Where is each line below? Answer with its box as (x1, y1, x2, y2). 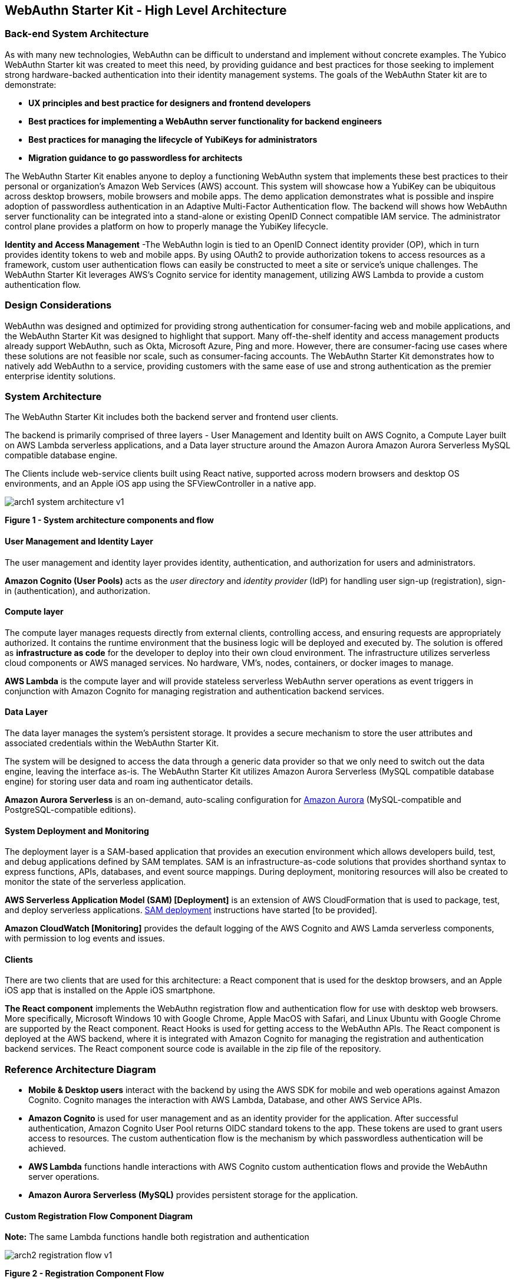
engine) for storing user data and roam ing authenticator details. (5, 776, 253, 786)
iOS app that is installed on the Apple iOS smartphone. (5, 985, 216, 996)
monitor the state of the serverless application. (5, 877, 186, 887)
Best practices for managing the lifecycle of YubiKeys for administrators (28, 134, 318, 145)
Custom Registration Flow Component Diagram (5, 1210, 193, 1221)
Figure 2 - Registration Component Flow (5, 1268, 164, 1279)
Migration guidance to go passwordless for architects (28, 152, 243, 163)
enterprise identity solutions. (5, 370, 115, 381)
